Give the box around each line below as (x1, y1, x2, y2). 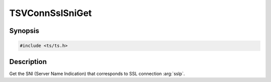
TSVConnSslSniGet (9, 7, 92, 18)
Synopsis (9, 26, 40, 35)
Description (9, 57, 47, 66)
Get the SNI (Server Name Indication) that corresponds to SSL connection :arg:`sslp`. (9, 70, 185, 76)
